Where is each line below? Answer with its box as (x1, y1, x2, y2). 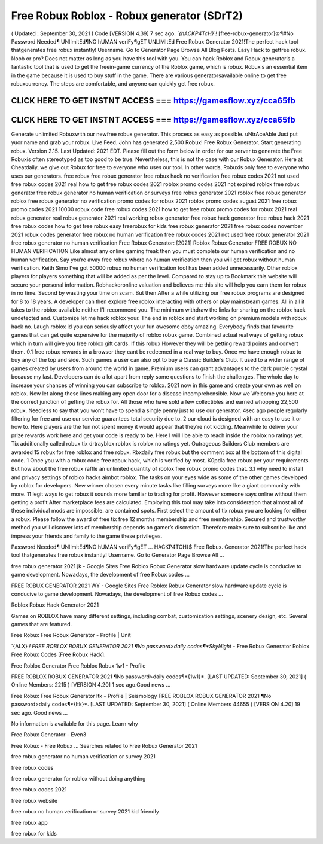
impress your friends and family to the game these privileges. (11, 532, 163, 540)
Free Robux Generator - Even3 (11, 731, 87, 738)
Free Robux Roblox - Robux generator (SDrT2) (11, 9, 243, 22)
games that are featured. (11, 621, 72, 628)
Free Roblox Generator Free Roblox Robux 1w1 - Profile (11, 662, 146, 669)
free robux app (11, 819, 48, 826)
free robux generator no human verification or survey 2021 (11, 753, 156, 760)
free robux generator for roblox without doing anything (11, 775, 146, 782)
